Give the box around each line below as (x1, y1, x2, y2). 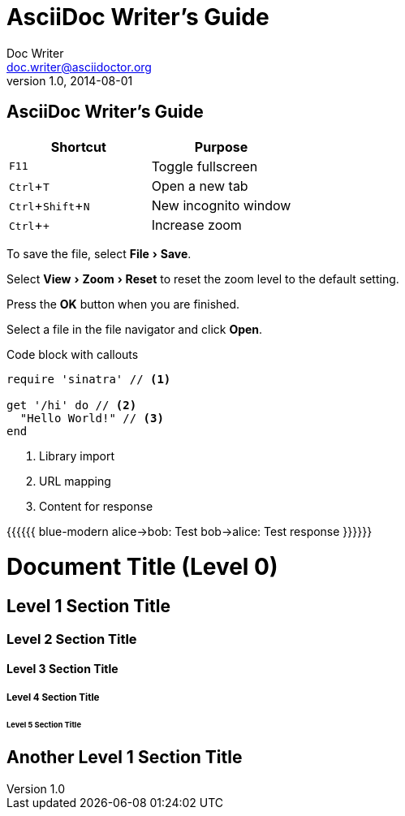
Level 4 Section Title (6, 691, 100, 703)
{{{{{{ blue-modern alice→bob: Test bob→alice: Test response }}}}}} (6, 524, 373, 538)
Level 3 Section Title (6, 662, 118, 676)
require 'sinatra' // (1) (6, 372, 171, 386)
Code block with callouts (6, 347, 139, 361)
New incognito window (151, 196, 291, 214)
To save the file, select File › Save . (6, 246, 192, 261)
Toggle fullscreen (151, 158, 258, 175)
